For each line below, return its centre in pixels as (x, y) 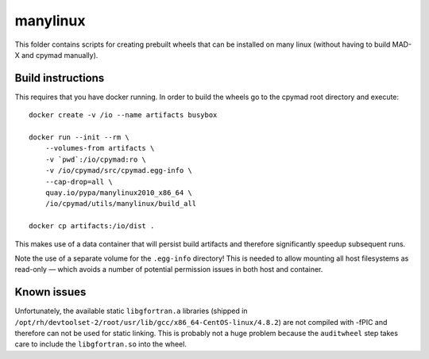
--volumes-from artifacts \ (100, 148)
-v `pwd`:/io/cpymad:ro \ (96, 159)
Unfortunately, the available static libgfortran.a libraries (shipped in (131, 311)
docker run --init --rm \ (79, 137)
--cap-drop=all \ (79, 181)
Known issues (50, 292)
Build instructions (60, 78)
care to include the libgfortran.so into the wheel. (100, 344)
